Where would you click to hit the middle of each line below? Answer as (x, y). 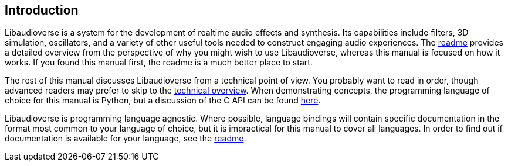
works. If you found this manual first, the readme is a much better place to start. (159, 63)
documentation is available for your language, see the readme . (126, 139)
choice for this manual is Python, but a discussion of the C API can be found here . (163, 101)
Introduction (42, 10)
